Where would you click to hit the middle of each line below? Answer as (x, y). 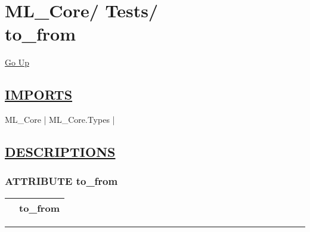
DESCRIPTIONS (60, 152)
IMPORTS (39, 95)
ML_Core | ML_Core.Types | (60, 120)
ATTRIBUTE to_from (61, 181)
